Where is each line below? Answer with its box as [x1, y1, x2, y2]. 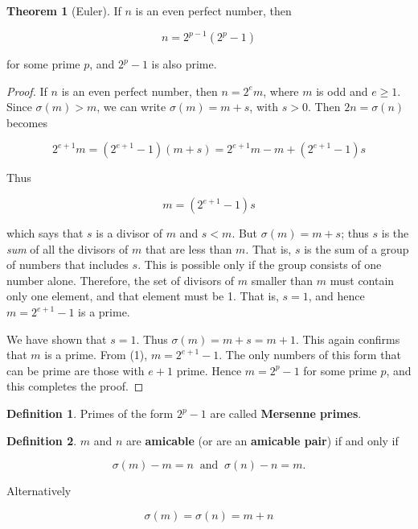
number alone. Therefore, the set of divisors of [6, 271, 235, 288]
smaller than [251, 271, 313, 288]
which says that [6, 225, 84, 242]
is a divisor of [96, 225, 162, 242]
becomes [6, 114, 48, 130]
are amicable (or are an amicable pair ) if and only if [126, 432, 399, 448]
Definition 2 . [6, 432, 77, 448]
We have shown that [6, 330, 107, 347]
